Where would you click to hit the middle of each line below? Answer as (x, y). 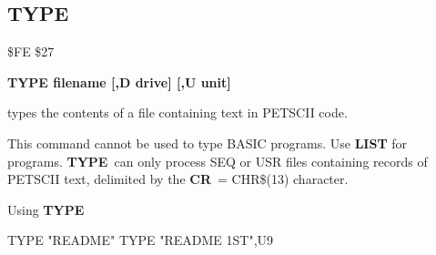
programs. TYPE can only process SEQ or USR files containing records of (218, 161)
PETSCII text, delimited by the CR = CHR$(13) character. (178, 179)
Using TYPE (46, 209)
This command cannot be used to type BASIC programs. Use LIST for (208, 143)
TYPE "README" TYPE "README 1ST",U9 (141, 240)
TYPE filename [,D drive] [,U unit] (119, 82)
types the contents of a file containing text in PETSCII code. (177, 112)
